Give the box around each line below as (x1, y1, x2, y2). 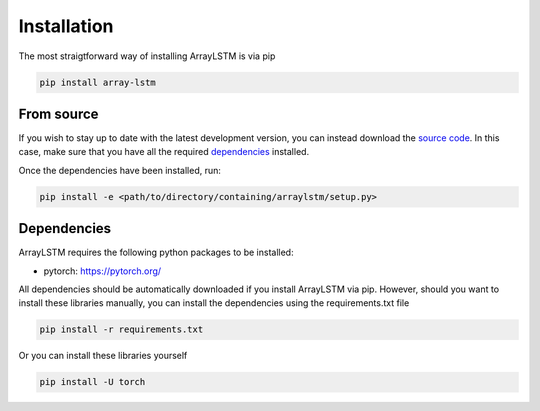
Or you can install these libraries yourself (18, 350, 188, 362)
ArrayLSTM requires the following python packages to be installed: (18, 246, 294, 259)
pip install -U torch (39, 376, 146, 388)
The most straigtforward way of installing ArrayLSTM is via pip (18, 50, 276, 62)
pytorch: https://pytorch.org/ (43, 265, 162, 277)
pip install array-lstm (39, 76, 157, 88)
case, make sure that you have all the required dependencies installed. (18, 146, 310, 158)
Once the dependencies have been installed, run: (18, 164, 222, 176)
